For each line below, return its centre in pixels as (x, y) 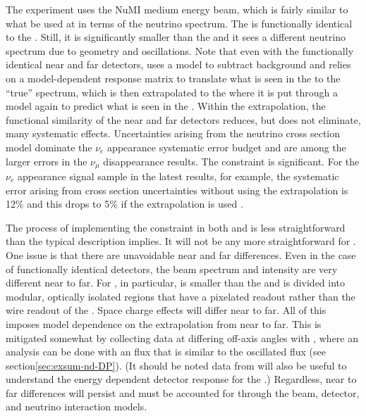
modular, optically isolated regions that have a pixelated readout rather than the (181, 296)
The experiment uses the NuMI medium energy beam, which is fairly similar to (177, 9)
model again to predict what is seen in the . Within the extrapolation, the (166, 106)
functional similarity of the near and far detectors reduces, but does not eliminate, (183, 119)
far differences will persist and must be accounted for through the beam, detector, (183, 392)
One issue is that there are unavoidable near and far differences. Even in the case (181, 254)
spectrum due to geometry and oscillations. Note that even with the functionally (180, 50)
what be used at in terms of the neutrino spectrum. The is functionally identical (179, 23)
